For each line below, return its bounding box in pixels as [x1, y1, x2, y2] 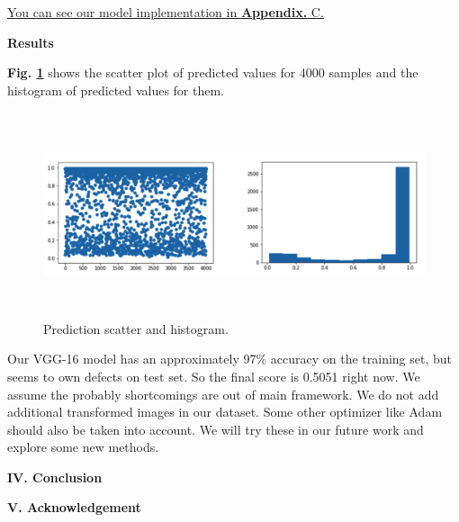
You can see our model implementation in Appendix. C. [7, 3, 324, 21]
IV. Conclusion [7, 467, 103, 486]
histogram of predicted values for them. [7, 80, 224, 99]
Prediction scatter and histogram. [43, 319, 229, 337]
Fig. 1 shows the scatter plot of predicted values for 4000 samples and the [7, 63, 418, 82]
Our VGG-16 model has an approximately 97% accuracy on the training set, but [7, 349, 453, 368]
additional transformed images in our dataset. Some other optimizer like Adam [7, 402, 443, 421]
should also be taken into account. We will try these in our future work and [7, 419, 424, 438]
